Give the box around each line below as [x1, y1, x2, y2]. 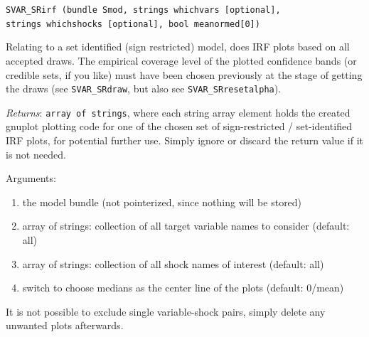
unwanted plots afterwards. [6, 318, 124, 333]
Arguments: [6, 171, 56, 186]
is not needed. [6, 146, 66, 161]
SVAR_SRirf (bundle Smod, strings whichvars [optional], [6, 5, 281, 15]
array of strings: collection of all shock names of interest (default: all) [22, 256, 324, 271]
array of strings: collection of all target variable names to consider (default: [22, 218, 350, 233]
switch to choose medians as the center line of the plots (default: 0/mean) [22, 280, 344, 295]
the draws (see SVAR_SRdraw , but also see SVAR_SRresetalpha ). [6, 81, 282, 96]
